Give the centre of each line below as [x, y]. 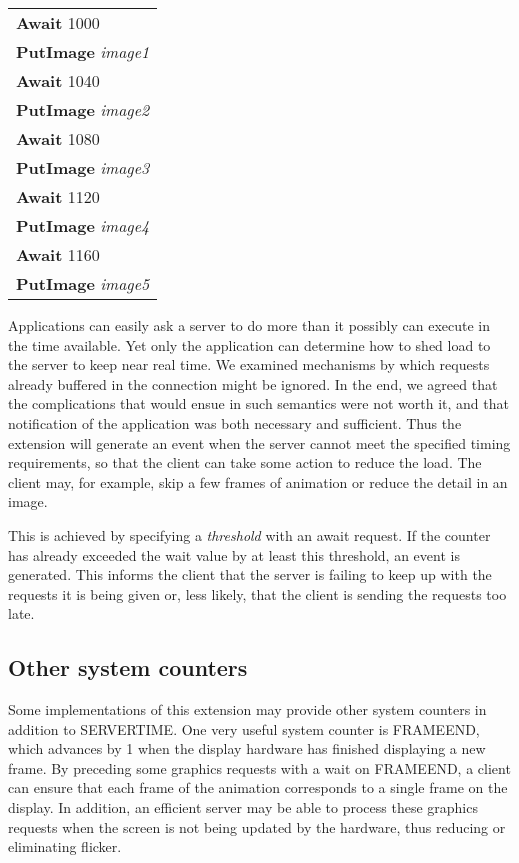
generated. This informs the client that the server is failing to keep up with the [250, 574]
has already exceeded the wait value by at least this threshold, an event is [234, 554]
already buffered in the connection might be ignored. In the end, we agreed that [253, 383]
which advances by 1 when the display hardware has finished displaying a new [247, 748]
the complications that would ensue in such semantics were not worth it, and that [258, 403]
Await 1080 [58, 138]
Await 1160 [58, 254]
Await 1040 [58, 80]
